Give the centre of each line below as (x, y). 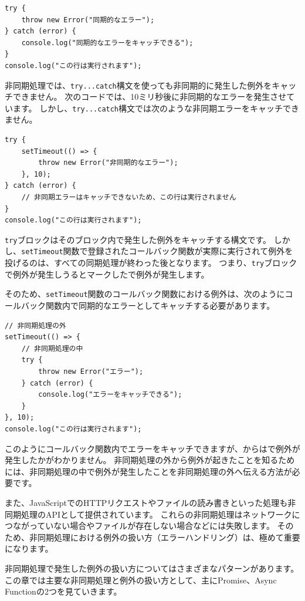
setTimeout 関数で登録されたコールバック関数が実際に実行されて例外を (157, 251)
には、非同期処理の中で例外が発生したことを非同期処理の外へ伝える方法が (148, 471)
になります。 (29, 548)
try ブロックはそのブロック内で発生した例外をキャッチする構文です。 (138, 239)
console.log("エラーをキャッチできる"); (110, 395)
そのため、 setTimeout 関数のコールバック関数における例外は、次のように (145, 294)
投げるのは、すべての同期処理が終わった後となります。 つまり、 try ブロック (151, 263)
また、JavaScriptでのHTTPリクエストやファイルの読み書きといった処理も (146, 502)
